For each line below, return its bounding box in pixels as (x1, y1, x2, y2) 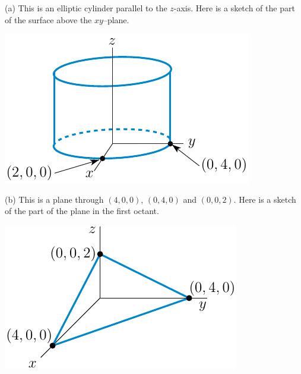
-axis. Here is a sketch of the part (173, 2, 295, 14)
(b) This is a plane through (5, 193, 104, 205)
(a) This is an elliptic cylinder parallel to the (5, 2, 167, 14)
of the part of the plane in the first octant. (5, 205, 159, 217)
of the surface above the (5, 13, 92, 26)
